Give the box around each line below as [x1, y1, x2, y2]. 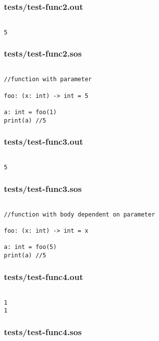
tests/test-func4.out [4, 270, 83, 282]
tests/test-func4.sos [4, 325, 82, 338]
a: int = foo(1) [4, 109, 57, 116]
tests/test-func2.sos [4, 47, 82, 60]
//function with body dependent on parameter [4, 211, 155, 218]
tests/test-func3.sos [4, 182, 82, 194]
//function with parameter [4, 76, 92, 83]
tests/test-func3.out [4, 135, 83, 148]
